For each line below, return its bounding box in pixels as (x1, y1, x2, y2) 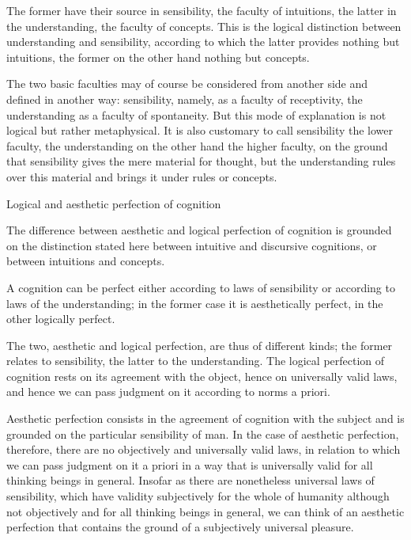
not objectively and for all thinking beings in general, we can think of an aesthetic (6, 503, 405, 519)
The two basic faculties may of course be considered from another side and (6, 75, 368, 92)
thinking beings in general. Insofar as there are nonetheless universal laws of (6, 472, 375, 489)
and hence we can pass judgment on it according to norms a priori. (6, 383, 330, 400)
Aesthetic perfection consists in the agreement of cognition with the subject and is (6, 410, 405, 427)
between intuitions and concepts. (6, 253, 165, 269)
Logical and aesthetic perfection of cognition (6, 195, 221, 211)
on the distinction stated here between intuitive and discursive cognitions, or (6, 237, 377, 253)
